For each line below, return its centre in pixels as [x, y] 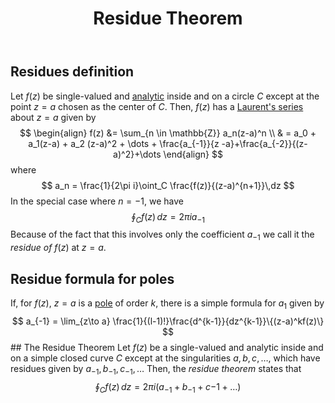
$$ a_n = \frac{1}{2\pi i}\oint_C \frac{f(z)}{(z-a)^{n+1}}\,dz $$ [168, 185]
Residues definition [72, 72]
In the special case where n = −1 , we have [97, 201]
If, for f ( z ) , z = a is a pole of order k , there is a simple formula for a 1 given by [167, 304]
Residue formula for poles [92, 278]
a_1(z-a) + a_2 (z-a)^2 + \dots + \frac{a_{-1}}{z [124, 143]
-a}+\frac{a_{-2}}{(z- [264, 143]
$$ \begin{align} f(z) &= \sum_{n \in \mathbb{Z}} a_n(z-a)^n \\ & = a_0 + [168, 133]
